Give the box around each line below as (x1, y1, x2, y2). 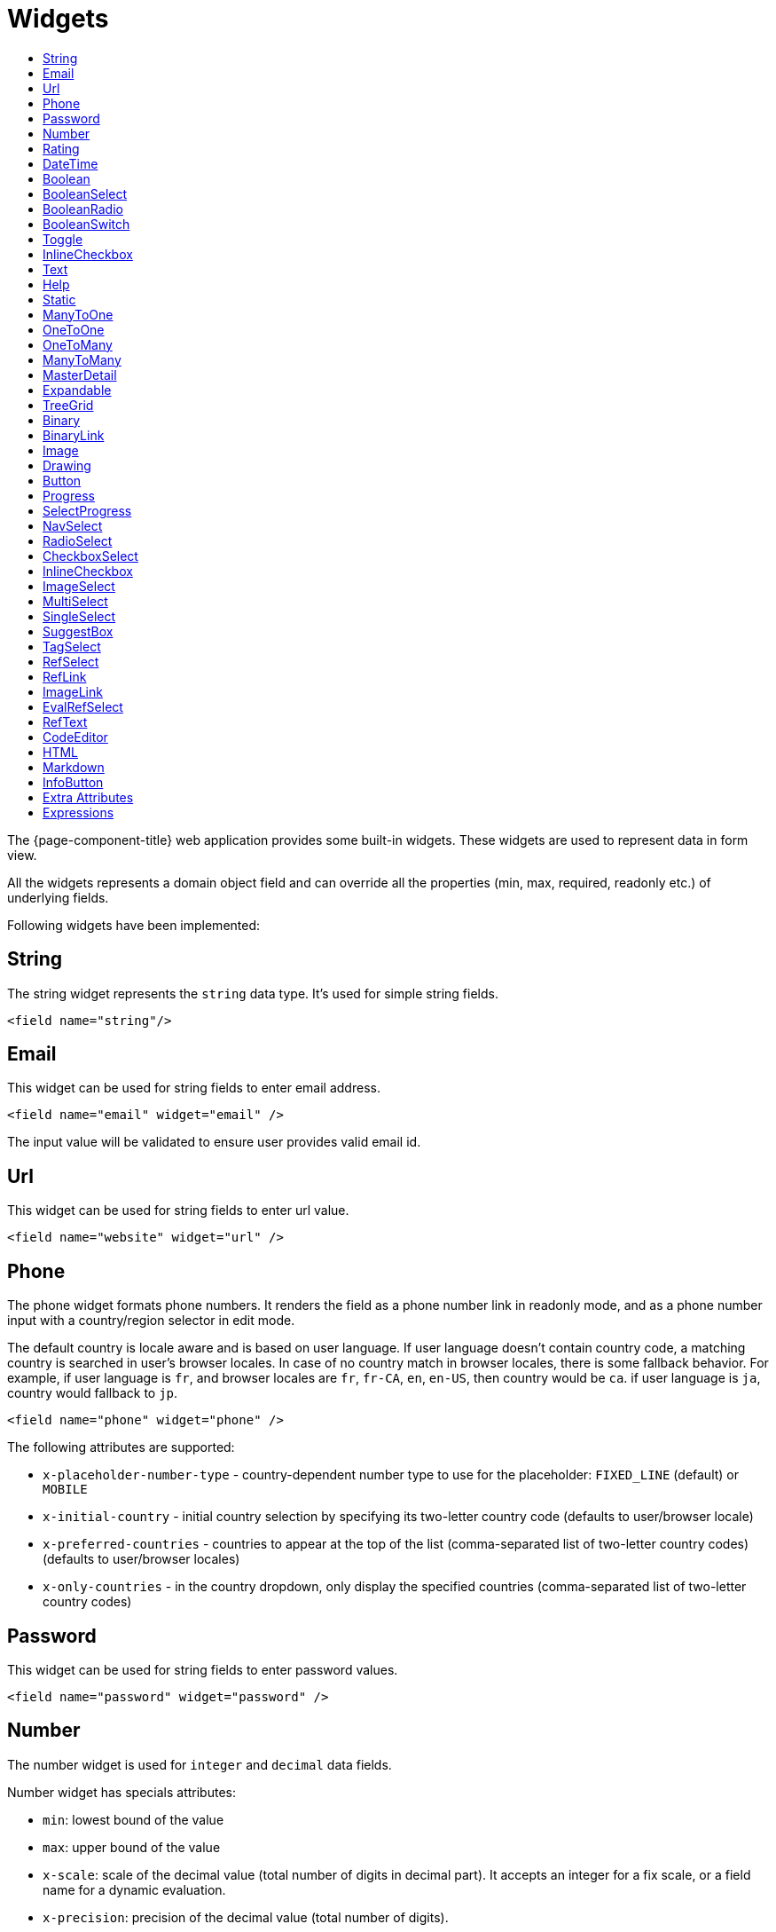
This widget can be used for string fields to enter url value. (7, 1203, 349, 1218)
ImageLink (43, 683, 103, 699)
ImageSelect (43, 578, 115, 594)
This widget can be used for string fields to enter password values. (7, 1661, 398, 1677)
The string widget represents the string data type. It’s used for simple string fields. (7, 985, 498, 1001)
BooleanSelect (43, 185, 128, 201)
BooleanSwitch (43, 216, 130, 232)
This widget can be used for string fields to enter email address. (7, 1080, 380, 1096)
